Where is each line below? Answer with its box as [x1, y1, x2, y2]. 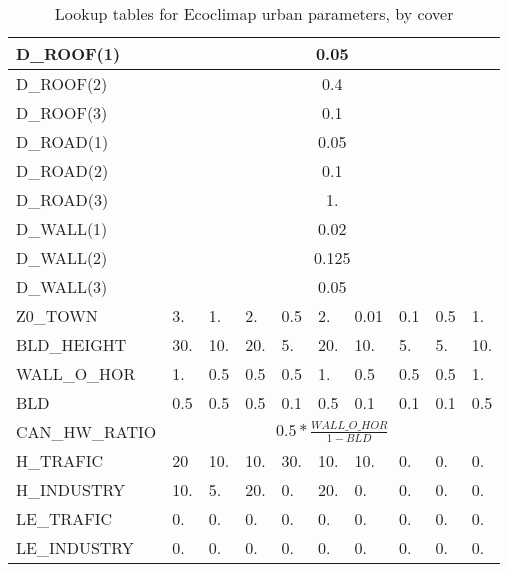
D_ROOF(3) [16, 101, 108, 124]
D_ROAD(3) [16, 188, 109, 211]
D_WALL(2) [16, 246, 108, 269]
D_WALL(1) [16, 217, 108, 240]
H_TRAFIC [16, 449, 104, 472]
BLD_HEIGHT [16, 333, 127, 356]
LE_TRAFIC [16, 507, 113, 530]
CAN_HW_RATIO [16, 420, 157, 443]
